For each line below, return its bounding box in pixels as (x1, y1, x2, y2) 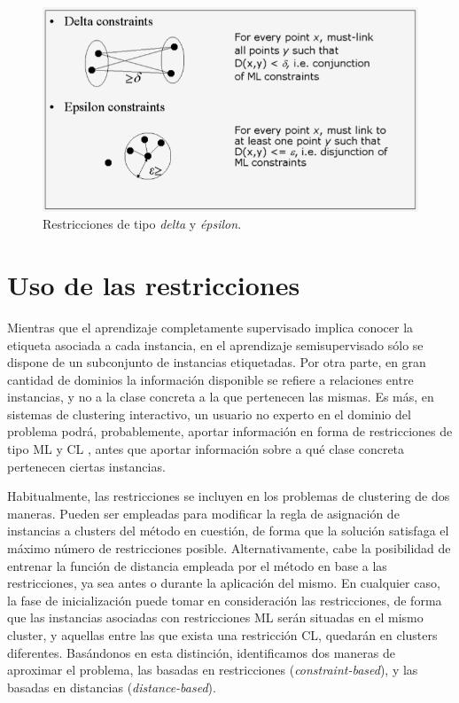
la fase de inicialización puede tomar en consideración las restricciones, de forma (7, 590, 442, 609)
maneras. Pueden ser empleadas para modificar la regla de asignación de (7, 504, 400, 522)
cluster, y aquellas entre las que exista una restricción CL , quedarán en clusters (7, 626, 438, 644)
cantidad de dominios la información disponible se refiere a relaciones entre (7, 370, 414, 388)
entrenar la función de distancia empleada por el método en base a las (7, 556, 387, 574)
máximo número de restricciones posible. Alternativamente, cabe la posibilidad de (7, 539, 451, 558)
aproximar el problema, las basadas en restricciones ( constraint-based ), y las (7, 660, 418, 679)
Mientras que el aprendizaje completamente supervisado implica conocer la (7, 317, 414, 336)
